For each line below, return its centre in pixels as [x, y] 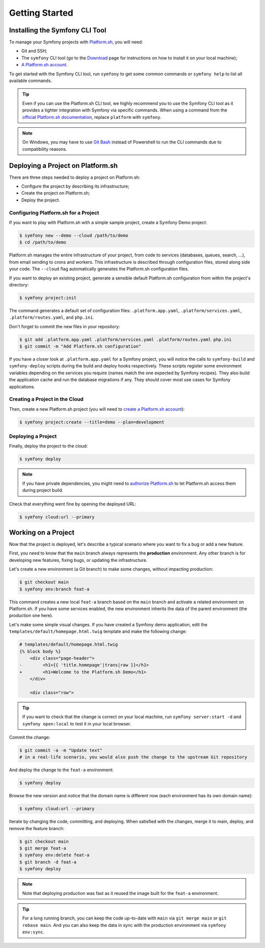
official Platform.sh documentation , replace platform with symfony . [92, 117]
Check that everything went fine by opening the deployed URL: [73, 504]
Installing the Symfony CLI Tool [58, 30]
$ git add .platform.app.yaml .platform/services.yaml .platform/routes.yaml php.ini [125, 339]
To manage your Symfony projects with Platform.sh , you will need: [76, 42]
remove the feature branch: [37, 828]
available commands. [31, 81]
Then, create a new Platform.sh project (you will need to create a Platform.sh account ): [97, 409]
